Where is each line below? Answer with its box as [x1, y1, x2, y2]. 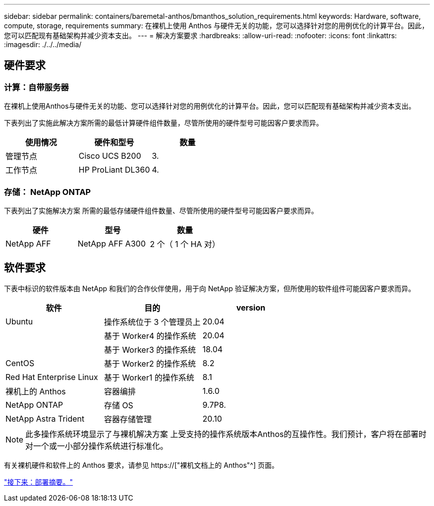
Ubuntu [5, 316, 33, 326]
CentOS [5, 358, 35, 368]
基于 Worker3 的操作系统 [104, 344, 196, 355]
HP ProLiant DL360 [78, 165, 150, 175]
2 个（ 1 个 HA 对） [150, 239, 220, 249]
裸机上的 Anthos [5, 386, 66, 396]
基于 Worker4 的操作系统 [104, 330, 196, 341]
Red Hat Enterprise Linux [5, 372, 98, 382]
